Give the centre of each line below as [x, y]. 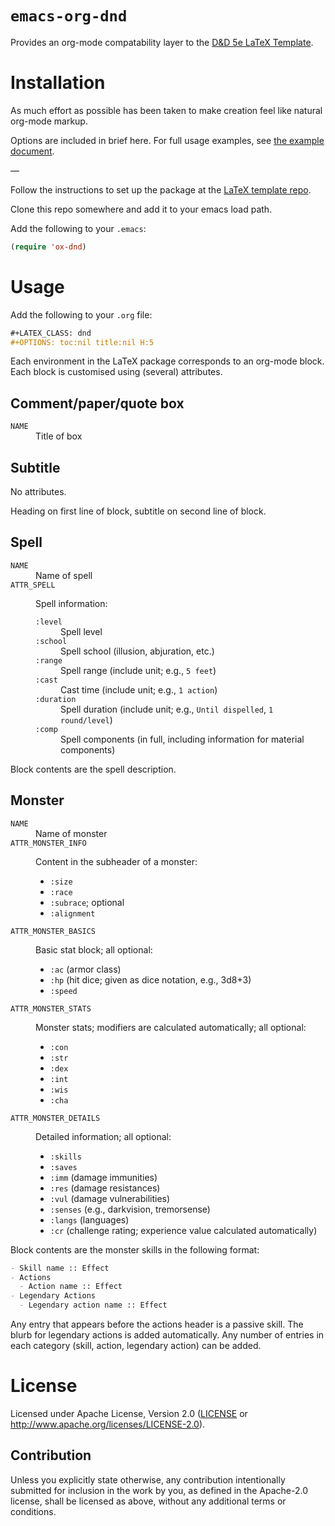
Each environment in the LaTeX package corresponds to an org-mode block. [167, 361]
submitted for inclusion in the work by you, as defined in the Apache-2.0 [159, 1490]
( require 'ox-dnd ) [48, 247]
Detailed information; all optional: [103, 1136]
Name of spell [64, 575]
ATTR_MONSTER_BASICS [53, 931]
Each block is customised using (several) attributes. [116, 372]
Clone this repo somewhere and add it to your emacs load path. [141, 209]
